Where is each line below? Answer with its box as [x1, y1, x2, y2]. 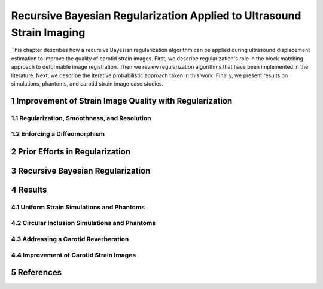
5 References [11, 267, 62, 278]
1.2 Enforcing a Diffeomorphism [11, 130, 105, 138]
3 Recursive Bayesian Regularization [11, 165, 151, 176]
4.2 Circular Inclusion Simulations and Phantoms [11, 219, 156, 227]
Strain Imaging [11, 26, 86, 39]
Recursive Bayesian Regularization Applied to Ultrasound [11, 9, 301, 22]
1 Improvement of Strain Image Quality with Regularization [11, 96, 233, 106]
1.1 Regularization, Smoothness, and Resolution [11, 114, 151, 122]
